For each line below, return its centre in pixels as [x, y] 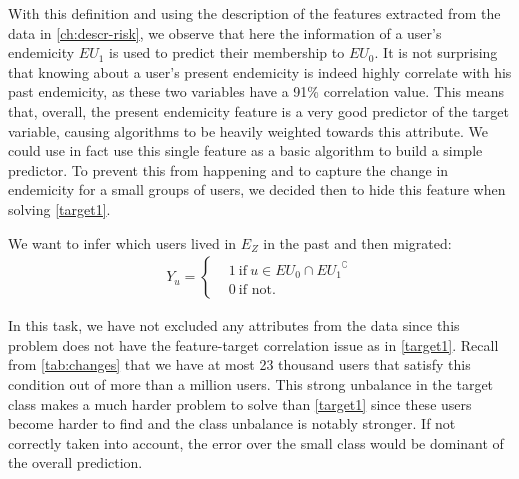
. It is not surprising [436, 52]
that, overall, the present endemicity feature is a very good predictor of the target [258, 110]
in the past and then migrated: [357, 242]
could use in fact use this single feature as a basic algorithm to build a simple [245, 150]
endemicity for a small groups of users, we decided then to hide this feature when [257, 189]
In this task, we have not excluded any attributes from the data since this [234, 325]
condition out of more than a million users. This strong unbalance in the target [251, 383]
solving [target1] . [59, 208]
